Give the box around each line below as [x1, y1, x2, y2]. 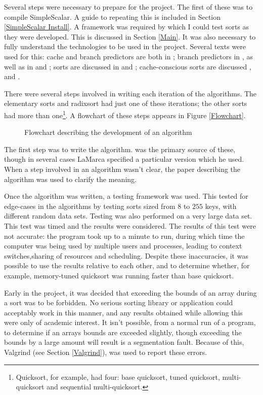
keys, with [205, 200, 237, 211]
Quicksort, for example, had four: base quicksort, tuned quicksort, [16, 371, 220, 382]
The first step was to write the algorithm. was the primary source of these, [4, 143, 236, 154]
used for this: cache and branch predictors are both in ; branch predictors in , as [4, 51, 253, 61]
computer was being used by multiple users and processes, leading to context [4, 240, 242, 251]
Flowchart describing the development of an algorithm [24, 127, 192, 137]
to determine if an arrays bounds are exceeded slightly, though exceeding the [4, 327, 242, 337]
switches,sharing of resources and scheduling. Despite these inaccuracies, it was [4, 250, 248, 261]
